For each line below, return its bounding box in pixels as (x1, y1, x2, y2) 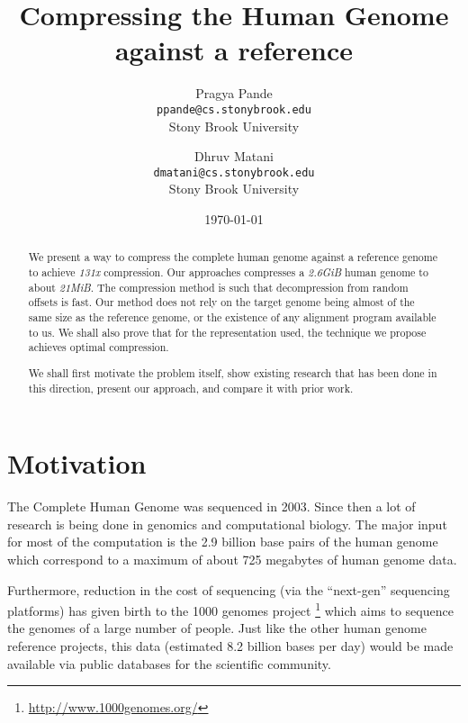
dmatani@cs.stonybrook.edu (153, 166, 315, 179)
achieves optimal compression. (28, 339, 169, 355)
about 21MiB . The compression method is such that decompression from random (28, 279, 409, 294)
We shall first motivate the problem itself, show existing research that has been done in (28, 365, 437, 380)
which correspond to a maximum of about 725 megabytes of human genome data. (7, 549, 457, 568)
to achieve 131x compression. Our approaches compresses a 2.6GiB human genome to (28, 265, 428, 280)
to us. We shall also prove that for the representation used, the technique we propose (28, 324, 427, 339)
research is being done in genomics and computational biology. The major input (7, 514, 447, 533)
